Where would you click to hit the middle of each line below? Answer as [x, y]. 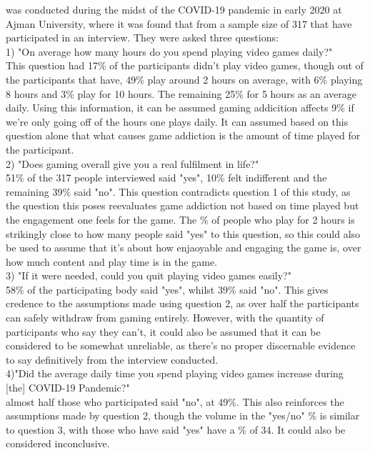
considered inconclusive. [58, 443]
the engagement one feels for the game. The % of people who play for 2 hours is [180, 219]
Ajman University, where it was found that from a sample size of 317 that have [179, 23]
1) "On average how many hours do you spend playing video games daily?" [169, 51]
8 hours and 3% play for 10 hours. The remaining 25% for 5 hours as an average [181, 93]
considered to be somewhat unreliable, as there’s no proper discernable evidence [181, 345]
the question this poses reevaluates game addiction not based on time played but [182, 205]
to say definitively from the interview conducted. [112, 359]
